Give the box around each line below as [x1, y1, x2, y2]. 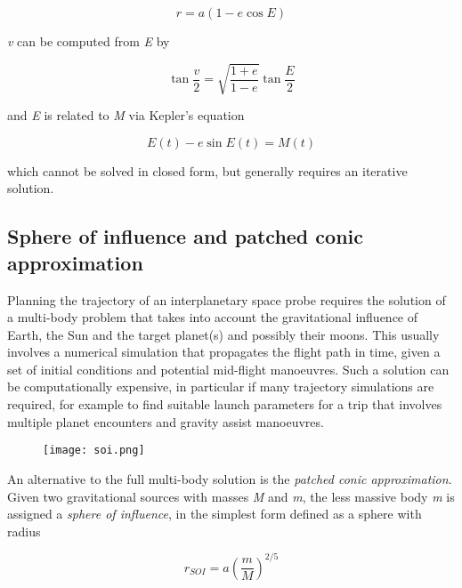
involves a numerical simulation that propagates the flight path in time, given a [7, 342, 441, 361]
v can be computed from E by [7, 32, 170, 50]
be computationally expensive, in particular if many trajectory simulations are [7, 377, 434, 396]
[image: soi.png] [43, 444, 145, 457]
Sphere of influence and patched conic [7, 222, 363, 250]
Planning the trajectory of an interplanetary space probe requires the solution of [7, 290, 446, 309]
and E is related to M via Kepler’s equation [7, 106, 245, 125]
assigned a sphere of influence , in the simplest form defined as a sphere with [7, 504, 422, 523]
